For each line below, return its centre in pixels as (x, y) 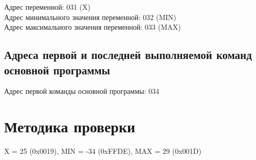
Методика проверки (70, 126)
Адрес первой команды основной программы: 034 (82, 91)
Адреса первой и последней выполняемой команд (128, 55)
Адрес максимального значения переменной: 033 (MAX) (93, 27)
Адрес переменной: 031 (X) (47, 7)
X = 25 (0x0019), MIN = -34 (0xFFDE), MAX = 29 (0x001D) (103, 151)
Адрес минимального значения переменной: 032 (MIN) (90, 17)
